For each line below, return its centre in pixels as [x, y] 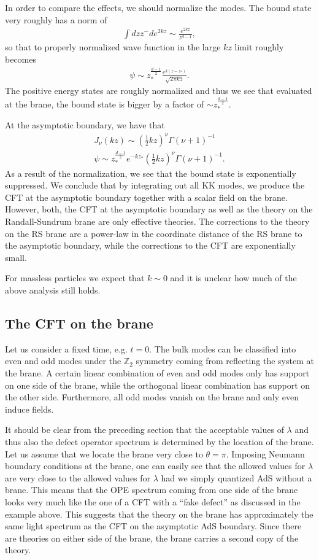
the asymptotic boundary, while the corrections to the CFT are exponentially [150, 245]
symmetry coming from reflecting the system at [225, 361]
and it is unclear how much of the [233, 278]
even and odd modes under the [63, 361]
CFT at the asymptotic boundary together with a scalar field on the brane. [146, 197]
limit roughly [259, 47]
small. [16, 257]
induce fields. [29, 409]
